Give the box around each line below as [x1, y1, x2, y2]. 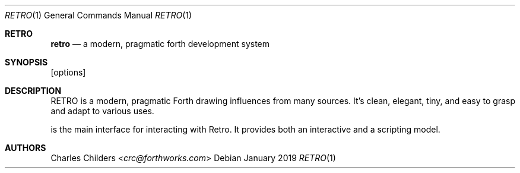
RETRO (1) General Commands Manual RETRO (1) [5, 10, 192, 20]
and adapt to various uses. [50, 106, 154, 116]
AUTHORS [5, 143, 46, 153]
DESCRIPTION [5, 86, 62, 96]
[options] [50, 67, 86, 77]
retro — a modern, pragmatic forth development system [50, 39, 270, 49]
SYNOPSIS [5, 57, 48, 67]
